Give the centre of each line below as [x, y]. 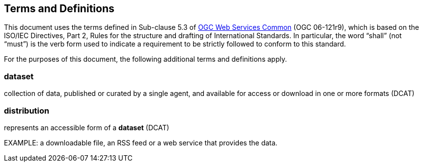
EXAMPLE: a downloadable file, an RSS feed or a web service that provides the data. [141, 142]
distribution [27, 110]
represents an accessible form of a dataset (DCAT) [87, 127]
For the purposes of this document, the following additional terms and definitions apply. [145, 59]
